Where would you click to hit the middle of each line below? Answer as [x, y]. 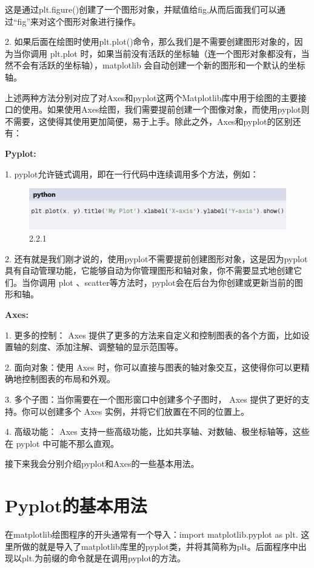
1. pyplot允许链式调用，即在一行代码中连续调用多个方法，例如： [132, 173]
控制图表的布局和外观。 [68, 379]
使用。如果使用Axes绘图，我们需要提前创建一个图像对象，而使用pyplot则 [165, 109]
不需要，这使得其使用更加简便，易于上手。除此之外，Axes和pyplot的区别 [149, 121]
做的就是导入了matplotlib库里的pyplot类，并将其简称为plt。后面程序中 [160, 546]
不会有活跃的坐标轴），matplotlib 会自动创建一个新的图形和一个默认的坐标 [159, 65]
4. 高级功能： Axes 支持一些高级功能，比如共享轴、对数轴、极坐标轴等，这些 [157, 431]
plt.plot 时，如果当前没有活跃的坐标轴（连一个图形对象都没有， [175, 53]
